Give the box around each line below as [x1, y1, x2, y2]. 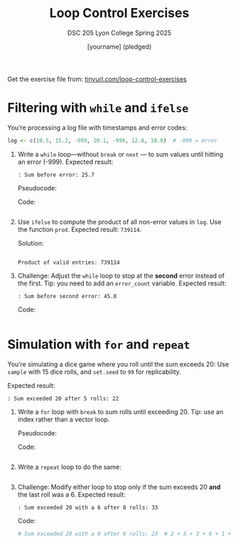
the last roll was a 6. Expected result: [17, 490, 126, 499]
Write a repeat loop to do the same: [17, 463, 122, 471]
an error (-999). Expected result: [17, 157, 114, 166]
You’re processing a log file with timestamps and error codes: [7, 123, 188, 132]
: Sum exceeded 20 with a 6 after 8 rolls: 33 [17, 504, 158, 511]
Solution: [17, 238, 44, 247]
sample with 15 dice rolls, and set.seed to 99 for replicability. [7, 367, 181, 376]
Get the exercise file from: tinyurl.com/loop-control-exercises [7, 75, 187, 83]
